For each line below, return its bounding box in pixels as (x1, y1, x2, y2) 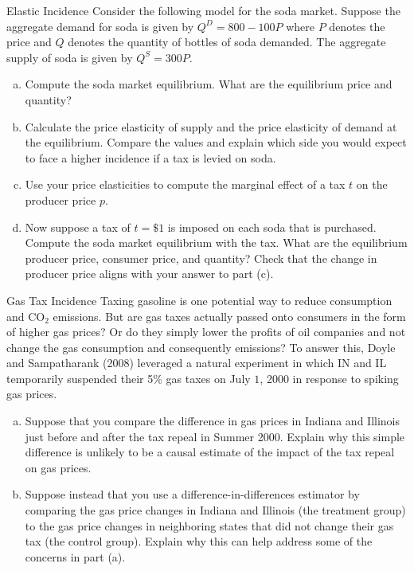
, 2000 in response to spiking (260, 370, 399, 386)
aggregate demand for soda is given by (6, 18, 194, 34)
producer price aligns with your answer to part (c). (25, 265, 274, 282)
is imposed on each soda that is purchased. (167, 218, 377, 235)
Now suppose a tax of (25, 218, 131, 235)
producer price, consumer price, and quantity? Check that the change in (25, 249, 377, 266)
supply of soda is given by (6, 49, 133, 65)
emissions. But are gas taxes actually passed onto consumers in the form (53, 307, 406, 324)
